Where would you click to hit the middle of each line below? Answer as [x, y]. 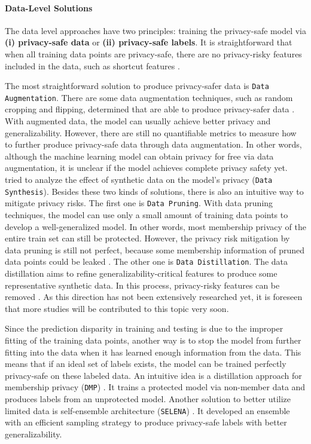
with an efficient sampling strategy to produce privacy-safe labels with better [146, 422]
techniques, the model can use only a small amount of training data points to [147, 215]
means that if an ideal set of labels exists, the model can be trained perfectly [146, 364]
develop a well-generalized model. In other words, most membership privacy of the [155, 226]
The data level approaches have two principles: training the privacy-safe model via [155, 30]
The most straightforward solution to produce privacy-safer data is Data [137, 86]
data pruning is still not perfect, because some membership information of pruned [155, 249]
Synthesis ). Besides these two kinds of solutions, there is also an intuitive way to [154, 191]
